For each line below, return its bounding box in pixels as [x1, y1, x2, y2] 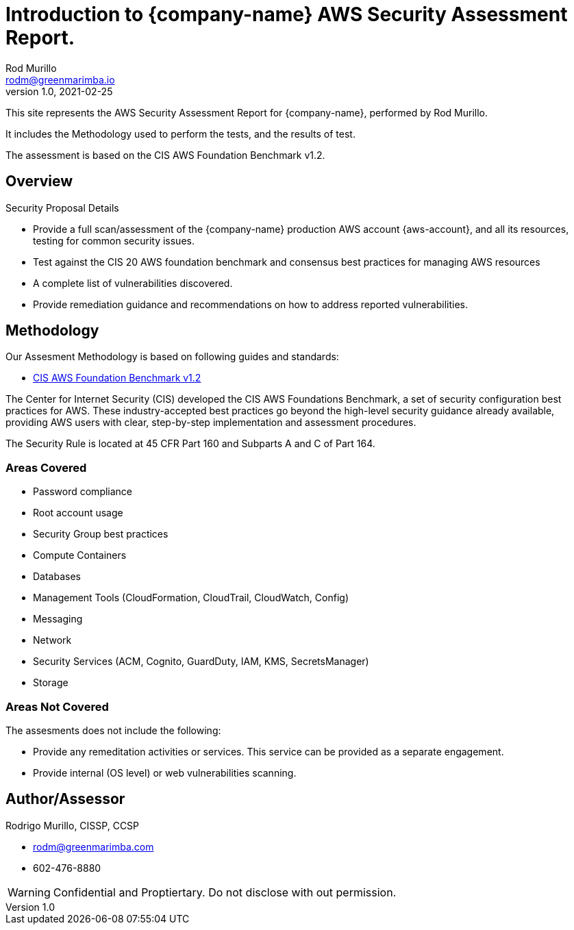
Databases [33, 570, 81, 583]
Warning [8, 885, 51, 899]
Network [33, 634, 72, 646]
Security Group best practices [33, 528, 169, 540]
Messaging [33, 613, 83, 625]
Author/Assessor [5, 790, 125, 808]
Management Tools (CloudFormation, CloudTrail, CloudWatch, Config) [33, 592, 349, 604]
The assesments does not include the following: [5, 724, 221, 736]
